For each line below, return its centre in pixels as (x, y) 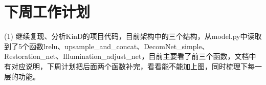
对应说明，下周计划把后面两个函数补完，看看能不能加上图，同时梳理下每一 (136, 66)
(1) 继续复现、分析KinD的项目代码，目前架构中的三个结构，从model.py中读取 (133, 36)
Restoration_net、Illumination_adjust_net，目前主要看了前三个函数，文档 (127, 56)
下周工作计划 (47, 12)
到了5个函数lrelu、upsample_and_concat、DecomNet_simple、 (107, 46)
